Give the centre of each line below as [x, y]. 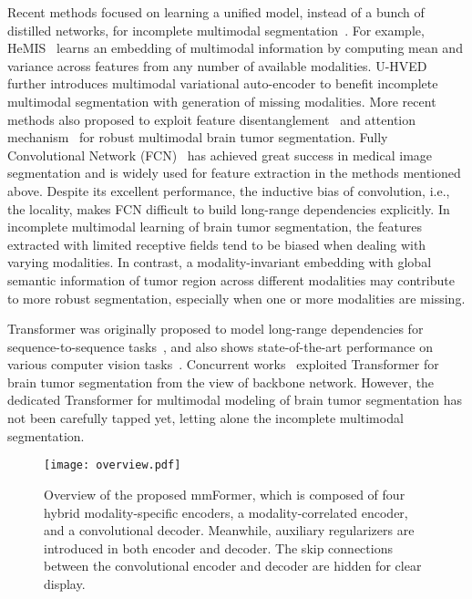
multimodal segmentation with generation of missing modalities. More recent [222, 101]
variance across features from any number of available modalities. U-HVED [217, 65]
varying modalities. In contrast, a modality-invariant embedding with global [220, 262]
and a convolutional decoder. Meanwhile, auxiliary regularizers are [229, 530]
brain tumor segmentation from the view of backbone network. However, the [221, 382]
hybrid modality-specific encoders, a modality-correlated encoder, [226, 512]
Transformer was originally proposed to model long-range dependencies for [215, 329]
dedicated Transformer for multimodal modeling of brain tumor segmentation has [235, 400]
